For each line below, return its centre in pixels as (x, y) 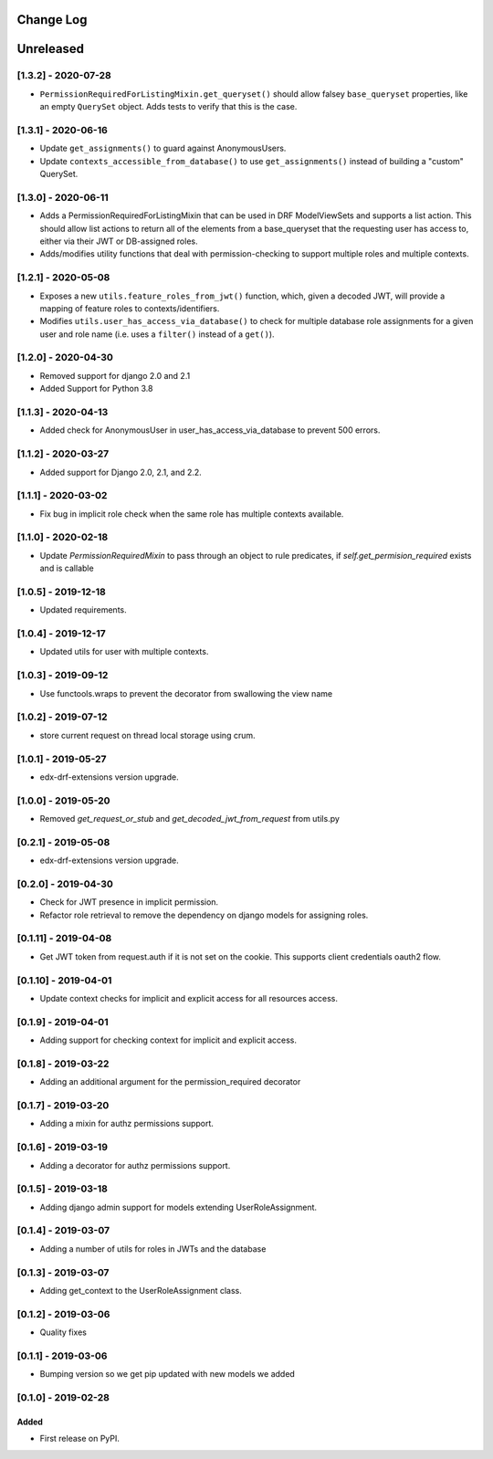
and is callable (67, 568)
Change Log (52, 20)
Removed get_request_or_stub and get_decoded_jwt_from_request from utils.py (189, 819)
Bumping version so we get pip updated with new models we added (168, 1374)
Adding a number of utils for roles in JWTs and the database (153, 1249)
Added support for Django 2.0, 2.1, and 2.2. (121, 472)
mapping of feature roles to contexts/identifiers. (130, 308)
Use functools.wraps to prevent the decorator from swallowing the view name (186, 693)
